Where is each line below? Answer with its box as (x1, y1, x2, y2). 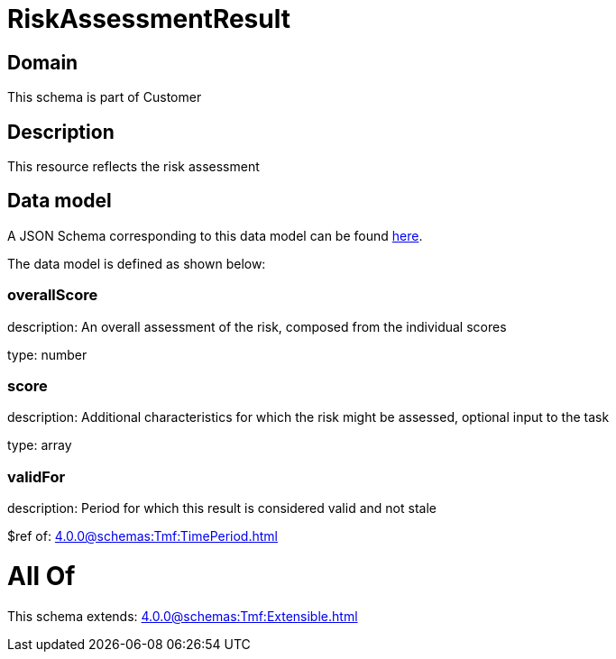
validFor (7, 467, 66, 486)
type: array (7, 437, 72, 453)
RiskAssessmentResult (7, 4, 290, 34)
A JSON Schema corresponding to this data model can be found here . (7, 227, 423, 243)
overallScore (7, 286, 98, 305)
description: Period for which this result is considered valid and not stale (7, 500, 437, 517)
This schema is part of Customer (7, 89, 202, 105)
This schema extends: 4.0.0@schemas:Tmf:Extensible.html (7, 608, 358, 624)
